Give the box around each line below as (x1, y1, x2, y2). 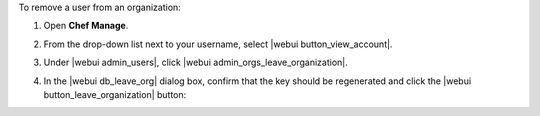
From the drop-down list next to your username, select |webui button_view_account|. (43, 38, 393, 50)
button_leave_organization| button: (43, 88, 187, 100)
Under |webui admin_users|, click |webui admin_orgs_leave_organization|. (43, 56, 349, 69)
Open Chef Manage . (43, 20, 129, 32)
